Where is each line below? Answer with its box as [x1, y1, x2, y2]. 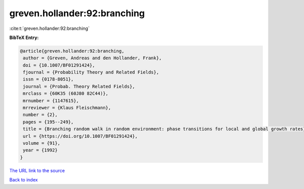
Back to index [9, 177, 38, 183]
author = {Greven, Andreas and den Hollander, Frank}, [23, 55, 162, 61]
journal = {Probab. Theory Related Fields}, [23, 84, 135, 89]
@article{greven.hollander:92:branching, [20, 48, 125, 54]
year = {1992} [23, 147, 58, 153]
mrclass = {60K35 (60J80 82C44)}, [23, 91, 108, 96]
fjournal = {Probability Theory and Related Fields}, [23, 69, 159, 75]
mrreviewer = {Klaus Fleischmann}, [23, 105, 111, 111]
